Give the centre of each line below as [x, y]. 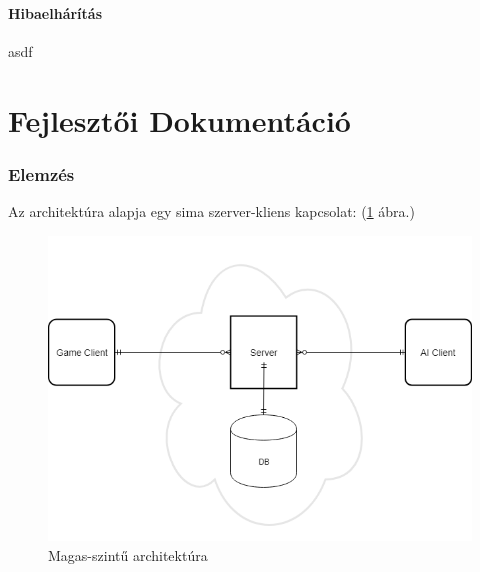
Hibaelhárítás [55, 12]
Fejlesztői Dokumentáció [179, 119]
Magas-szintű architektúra [128, 554]
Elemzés [41, 173]
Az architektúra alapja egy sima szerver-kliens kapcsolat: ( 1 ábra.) [211, 210]
